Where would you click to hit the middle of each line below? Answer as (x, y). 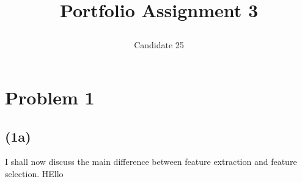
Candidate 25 (159, 45)
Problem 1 (50, 97)
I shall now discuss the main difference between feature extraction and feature (151, 162)
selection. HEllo (34, 173)
